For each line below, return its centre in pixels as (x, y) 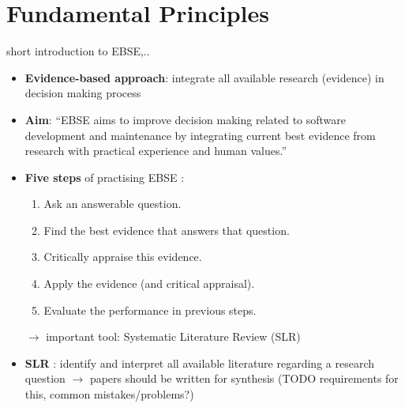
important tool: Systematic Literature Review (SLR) (173, 336)
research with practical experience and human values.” (156, 151)
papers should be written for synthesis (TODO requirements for (244, 378)
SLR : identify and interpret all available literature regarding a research (199, 363)
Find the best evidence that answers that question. (167, 230)
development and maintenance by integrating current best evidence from (200, 135)
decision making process (83, 93)
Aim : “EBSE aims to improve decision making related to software (186, 119)
